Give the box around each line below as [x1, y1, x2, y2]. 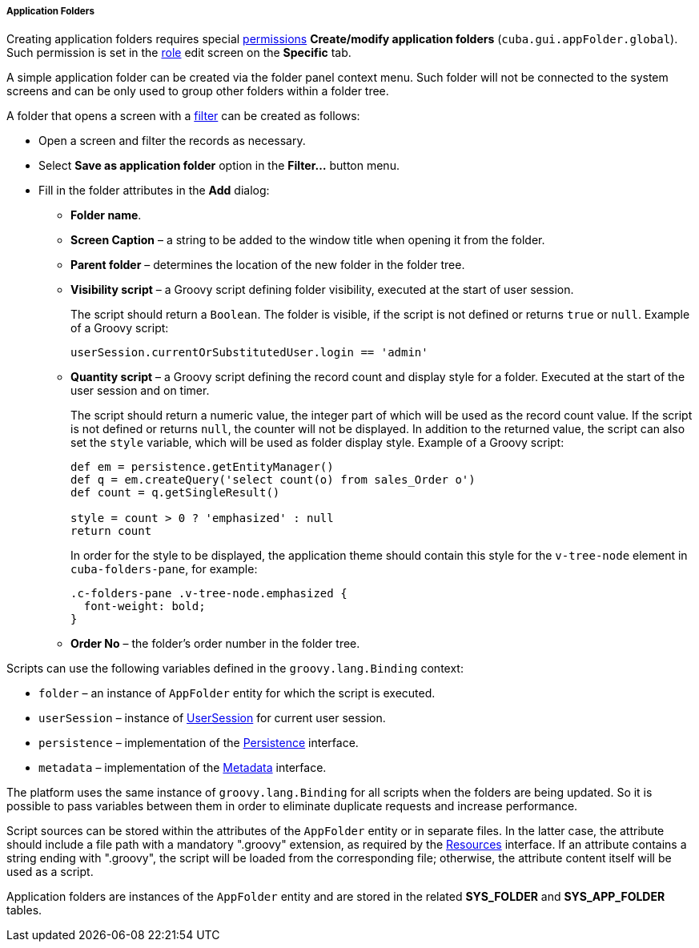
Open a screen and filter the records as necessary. [38, 134, 306, 148]
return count [70, 524, 152, 538]
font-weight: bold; [83, 600, 206, 613]
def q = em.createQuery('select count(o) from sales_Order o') [70, 473, 476, 487]
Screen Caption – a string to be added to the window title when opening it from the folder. [70, 233, 545, 247]
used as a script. [6, 865, 94, 879]
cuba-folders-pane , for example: [70, 562, 258, 576]
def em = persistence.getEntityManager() [70, 460, 334, 474]
